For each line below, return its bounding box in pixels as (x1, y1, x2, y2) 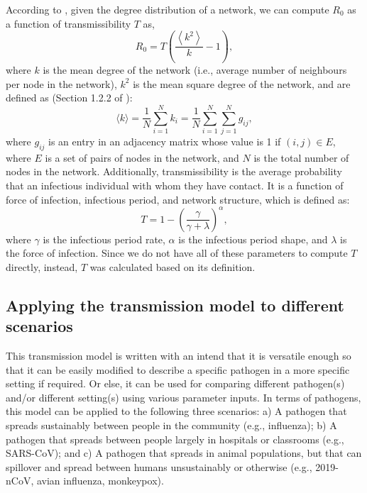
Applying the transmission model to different (6, 294, 344, 316)
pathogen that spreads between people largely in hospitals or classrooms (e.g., (6, 431, 344, 446)
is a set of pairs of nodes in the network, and (45, 150, 239, 165)
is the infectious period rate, (43, 231, 165, 246)
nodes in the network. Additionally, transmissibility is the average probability (6, 164, 342, 179)
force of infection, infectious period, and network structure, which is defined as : (6, 192, 350, 206)
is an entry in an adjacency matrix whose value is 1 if (48, 134, 281, 149)
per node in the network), (6, 76, 117, 91)
